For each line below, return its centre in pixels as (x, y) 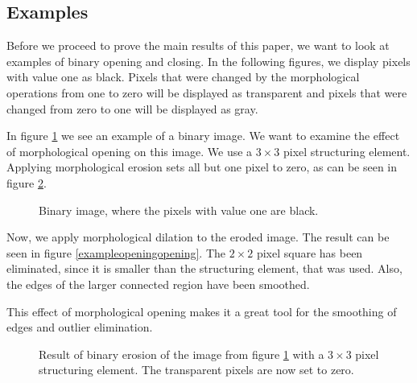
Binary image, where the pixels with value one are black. (179, 210)
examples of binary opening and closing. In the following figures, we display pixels (208, 61)
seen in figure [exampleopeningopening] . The (116, 252)
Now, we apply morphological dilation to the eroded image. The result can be (198, 237)
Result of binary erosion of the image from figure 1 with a (182, 354)
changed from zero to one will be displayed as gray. (132, 108)
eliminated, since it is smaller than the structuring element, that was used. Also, (204, 268)
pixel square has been (310, 252)
